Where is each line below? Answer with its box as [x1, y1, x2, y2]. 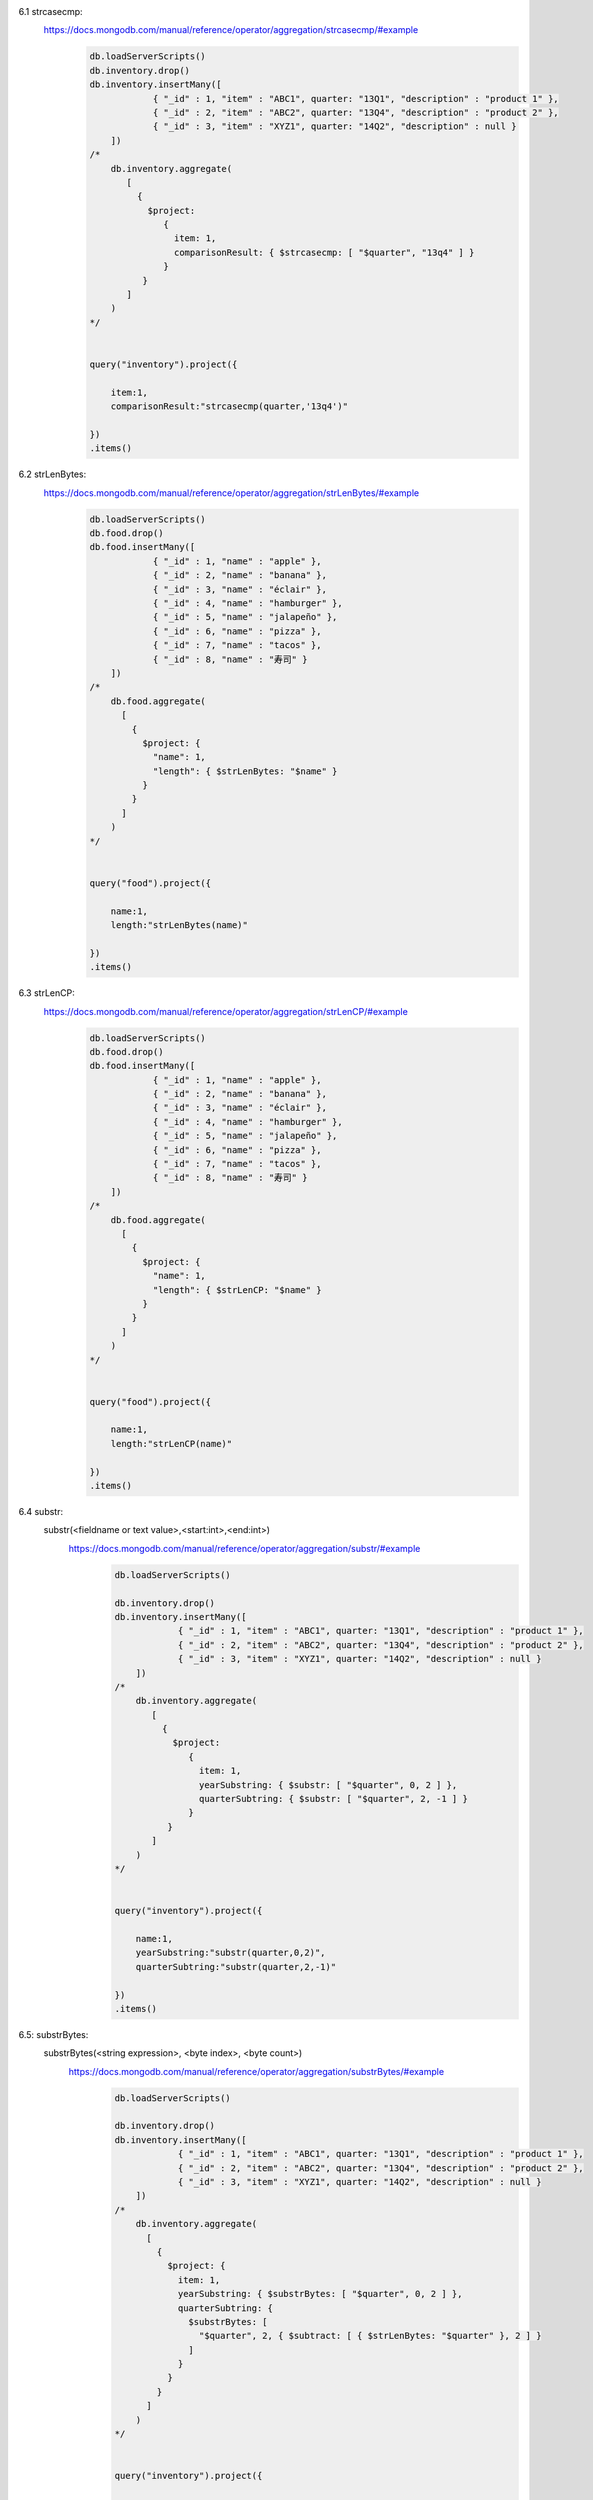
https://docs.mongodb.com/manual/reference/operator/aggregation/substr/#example [68, 1542, 421, 1554]
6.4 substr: [18, 1506, 64, 1518]
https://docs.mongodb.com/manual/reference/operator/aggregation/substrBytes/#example [68, 2065, 445, 2077]
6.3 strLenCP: [18, 987, 75, 999]
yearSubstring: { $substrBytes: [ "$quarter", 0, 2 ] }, [177, 2288, 463, 2300]
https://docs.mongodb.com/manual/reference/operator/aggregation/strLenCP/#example [43, 1005, 409, 1017]
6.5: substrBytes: [18, 2028, 89, 2040]
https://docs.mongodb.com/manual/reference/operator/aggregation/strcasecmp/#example [43, 24, 419, 36]
